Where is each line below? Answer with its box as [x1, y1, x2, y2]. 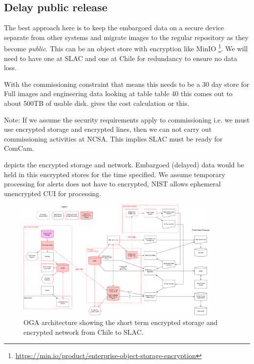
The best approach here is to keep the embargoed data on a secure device [4, 22, 224, 33]
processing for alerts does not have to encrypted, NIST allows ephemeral [4, 179, 221, 189]
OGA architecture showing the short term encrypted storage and [23, 317, 218, 327]
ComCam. [4, 143, 34, 153]
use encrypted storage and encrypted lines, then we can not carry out [4, 124, 212, 134]
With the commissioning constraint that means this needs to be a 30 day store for [4, 79, 250, 89]
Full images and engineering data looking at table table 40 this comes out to [4, 88, 233, 99]
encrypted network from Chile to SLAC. [23, 326, 144, 337]
